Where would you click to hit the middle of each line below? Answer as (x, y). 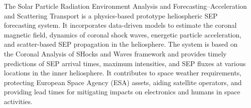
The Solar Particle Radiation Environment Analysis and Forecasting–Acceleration (125, 6)
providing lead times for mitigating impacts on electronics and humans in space (122, 92)
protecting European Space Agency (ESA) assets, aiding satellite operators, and (123, 82)
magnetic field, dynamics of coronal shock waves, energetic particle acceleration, (123, 34)
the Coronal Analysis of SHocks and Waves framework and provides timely (115, 53)
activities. (18, 101)
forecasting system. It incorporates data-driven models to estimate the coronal (120, 25)
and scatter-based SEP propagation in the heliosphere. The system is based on (121, 44)
